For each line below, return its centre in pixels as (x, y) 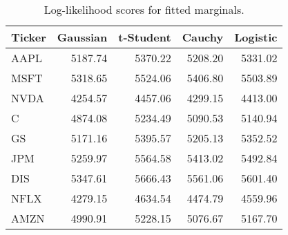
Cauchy (203, 37)
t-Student (145, 37)
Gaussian (82, 37)
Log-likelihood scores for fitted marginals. (144, 9)
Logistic (256, 37)
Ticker (29, 37)
